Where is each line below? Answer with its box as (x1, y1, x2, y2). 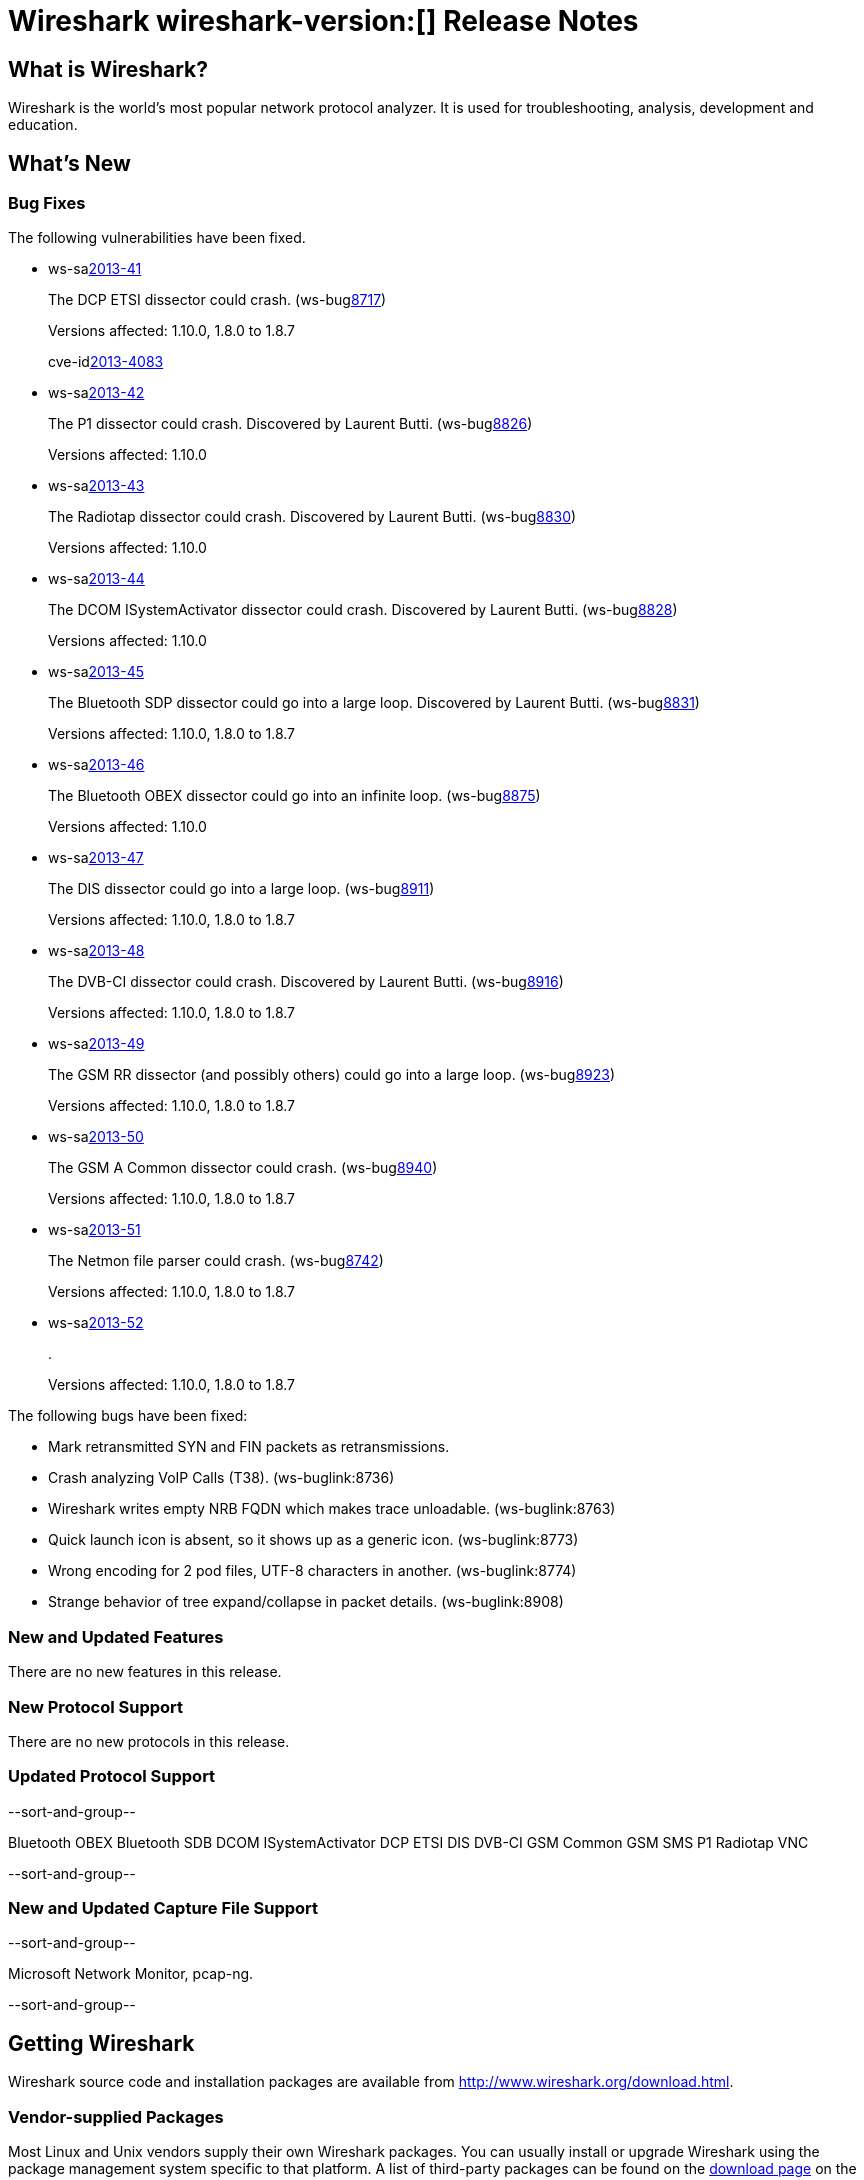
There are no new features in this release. (8, 1663, 282, 1681)
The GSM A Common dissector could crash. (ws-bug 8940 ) (48, 1159, 438, 1177)
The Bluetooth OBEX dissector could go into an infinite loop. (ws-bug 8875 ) (48, 787, 541, 805)
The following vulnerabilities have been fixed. (8, 229, 306, 247)
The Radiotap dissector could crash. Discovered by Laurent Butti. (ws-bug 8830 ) (48, 508, 577, 526)
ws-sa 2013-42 (48, 384, 145, 402)
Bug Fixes (8, 193, 86, 214)
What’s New (8, 150, 131, 176)
